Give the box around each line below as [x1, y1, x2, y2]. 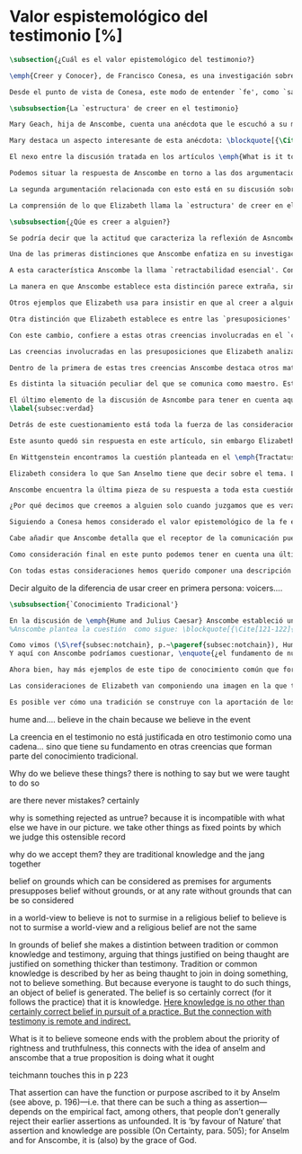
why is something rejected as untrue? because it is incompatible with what [9, 812, 286, 823]
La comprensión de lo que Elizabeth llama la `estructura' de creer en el [9, 200, 296, 210]
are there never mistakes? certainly [9, 794, 139, 805]
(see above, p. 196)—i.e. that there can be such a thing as [9, 1096, 223, 1107]
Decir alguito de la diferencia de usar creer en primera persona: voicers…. [9, 582, 283, 593]
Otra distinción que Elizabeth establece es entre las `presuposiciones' [9, 315, 292, 324]
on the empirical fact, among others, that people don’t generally [43, 1105, 280, 1116]
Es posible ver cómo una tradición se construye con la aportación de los [9, 697, 296, 706]
